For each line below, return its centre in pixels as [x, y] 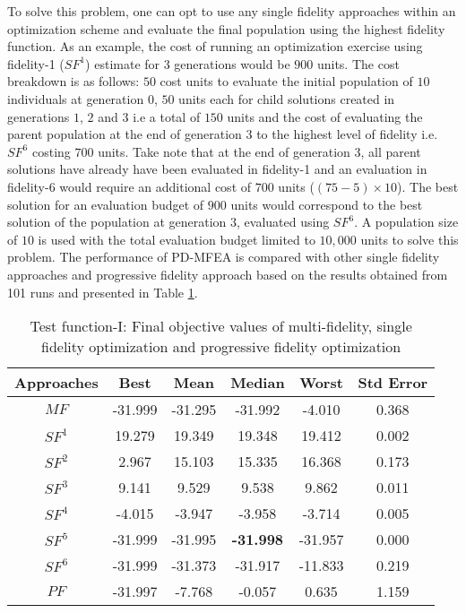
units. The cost [358, 63]
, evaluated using [283, 222]
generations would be [232, 63]
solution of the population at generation [117, 222]
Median [258, 383]
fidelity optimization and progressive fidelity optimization [221, 347]
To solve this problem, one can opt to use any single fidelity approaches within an [232, 11]
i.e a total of [167, 116]
